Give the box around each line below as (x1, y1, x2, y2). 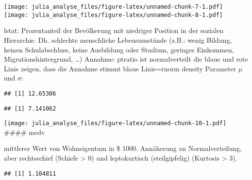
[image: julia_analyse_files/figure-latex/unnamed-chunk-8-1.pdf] (4, 11, 223, 18)
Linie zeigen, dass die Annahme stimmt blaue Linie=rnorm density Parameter (4, 63, 236, 73)
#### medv (4, 127, 45, 137)
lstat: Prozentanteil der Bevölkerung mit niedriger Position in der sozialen (4, 25, 224, 35)
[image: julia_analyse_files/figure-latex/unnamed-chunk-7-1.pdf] (4, 3, 223, 10)
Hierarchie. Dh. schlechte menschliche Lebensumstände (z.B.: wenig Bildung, (4, 34, 232, 45)
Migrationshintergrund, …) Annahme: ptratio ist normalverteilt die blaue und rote (4, 54, 248, 64)
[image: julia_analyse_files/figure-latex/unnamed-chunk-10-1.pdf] (4, 120, 227, 127)
